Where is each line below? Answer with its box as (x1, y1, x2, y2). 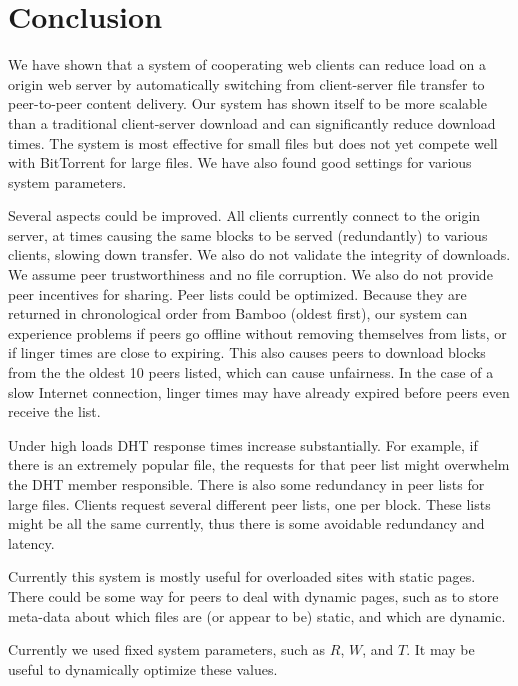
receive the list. (8, 401, 101, 422)
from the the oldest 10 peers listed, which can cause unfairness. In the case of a (8, 362, 494, 383)
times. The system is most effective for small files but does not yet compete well (8, 132, 498, 153)
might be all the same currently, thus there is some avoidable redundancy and (8, 513, 485, 534)
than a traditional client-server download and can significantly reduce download (8, 112, 496, 133)
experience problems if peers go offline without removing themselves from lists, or (8, 322, 507, 343)
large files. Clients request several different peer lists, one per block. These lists (8, 493, 491, 514)
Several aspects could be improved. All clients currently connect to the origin (8, 205, 481, 226)
